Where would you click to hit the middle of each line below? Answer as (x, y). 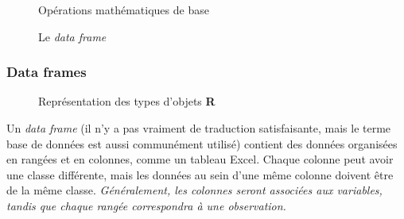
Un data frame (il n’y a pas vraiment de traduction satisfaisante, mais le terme (199, 128)
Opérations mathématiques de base (124, 10)
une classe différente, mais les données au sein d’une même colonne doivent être (200, 174)
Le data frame (72, 36)
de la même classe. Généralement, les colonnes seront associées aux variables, (194, 190)
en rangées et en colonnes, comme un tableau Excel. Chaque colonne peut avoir (200, 159)
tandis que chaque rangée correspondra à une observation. (146, 205)
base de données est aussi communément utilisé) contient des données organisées (202, 143)
